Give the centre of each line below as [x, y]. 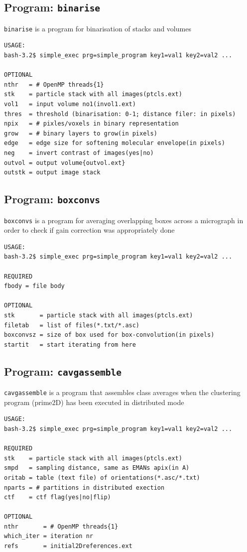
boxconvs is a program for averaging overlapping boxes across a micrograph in [124, 220]
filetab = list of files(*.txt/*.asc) [72, 325]
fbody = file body [34, 286]
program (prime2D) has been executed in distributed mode [94, 402]
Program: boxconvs [52, 199]
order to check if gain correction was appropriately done [89, 230]
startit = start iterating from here [70, 345]
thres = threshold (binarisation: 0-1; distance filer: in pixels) [120, 114]
